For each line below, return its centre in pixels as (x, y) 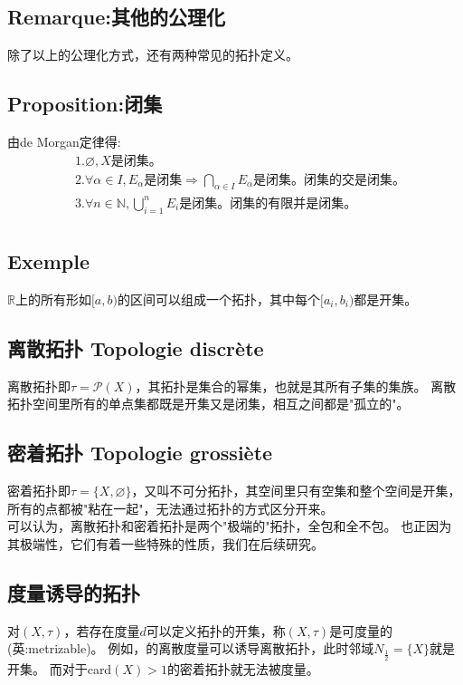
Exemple (48, 261)
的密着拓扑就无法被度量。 (243, 668)
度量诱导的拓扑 (74, 592)
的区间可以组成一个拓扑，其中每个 (218, 299)
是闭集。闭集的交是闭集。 (330, 180)
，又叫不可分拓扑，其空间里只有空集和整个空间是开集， (296, 491)
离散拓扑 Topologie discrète (136, 348)
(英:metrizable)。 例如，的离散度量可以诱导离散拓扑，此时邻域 (191, 648)
